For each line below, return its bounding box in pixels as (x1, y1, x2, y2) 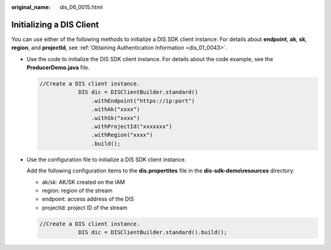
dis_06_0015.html (59, 4, 103, 10)
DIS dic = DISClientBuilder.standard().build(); (78, 229, 227, 236)
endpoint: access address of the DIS (42, 196, 134, 203)
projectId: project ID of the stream (42, 204, 128, 211)
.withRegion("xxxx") (91, 131, 153, 139)
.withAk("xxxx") (91, 106, 140, 113)
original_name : (11, 4, 51, 10)
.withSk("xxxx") (91, 114, 140, 122)
